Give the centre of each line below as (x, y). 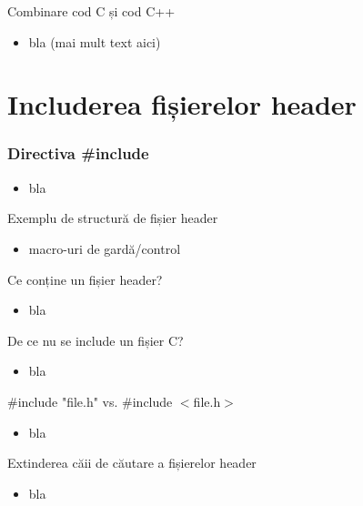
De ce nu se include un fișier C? (96, 340)
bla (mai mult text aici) (95, 41)
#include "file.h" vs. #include (90, 401)
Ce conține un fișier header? (85, 279)
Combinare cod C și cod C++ (91, 11)
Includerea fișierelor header (182, 104)
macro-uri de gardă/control (105, 248)
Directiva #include (78, 153)
